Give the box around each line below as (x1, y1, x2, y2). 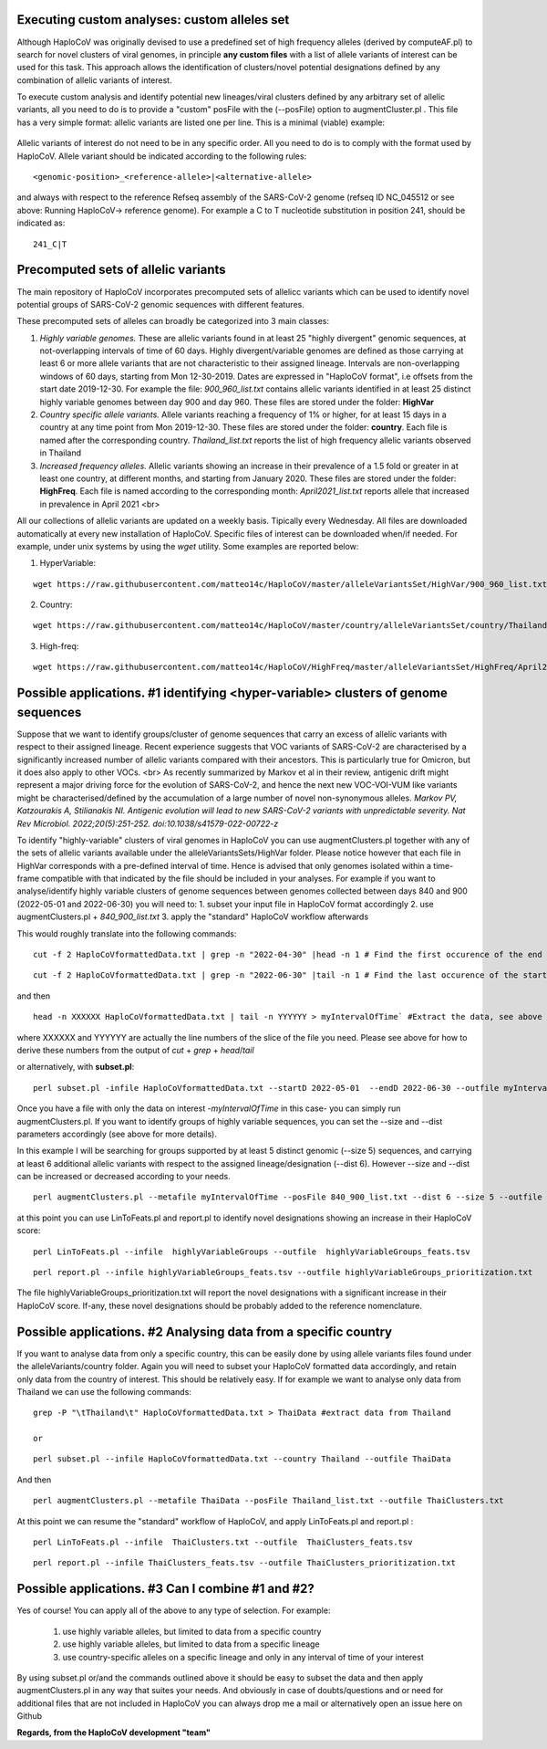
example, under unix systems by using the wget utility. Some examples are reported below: (16, 540, 359, 551)
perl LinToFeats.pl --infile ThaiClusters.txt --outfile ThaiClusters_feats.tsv (33, 1537, 413, 1547)
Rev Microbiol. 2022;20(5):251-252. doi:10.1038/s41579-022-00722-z (16, 818, 279, 829)
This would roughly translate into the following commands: (16, 927, 237, 939)
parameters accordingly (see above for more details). (16, 1128, 218, 1139)
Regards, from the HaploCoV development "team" (16, 1727, 212, 1738)
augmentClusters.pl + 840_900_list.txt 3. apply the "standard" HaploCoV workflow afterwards (16, 911, 369, 922)
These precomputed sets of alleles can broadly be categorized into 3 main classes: (16, 316, 330, 327)
